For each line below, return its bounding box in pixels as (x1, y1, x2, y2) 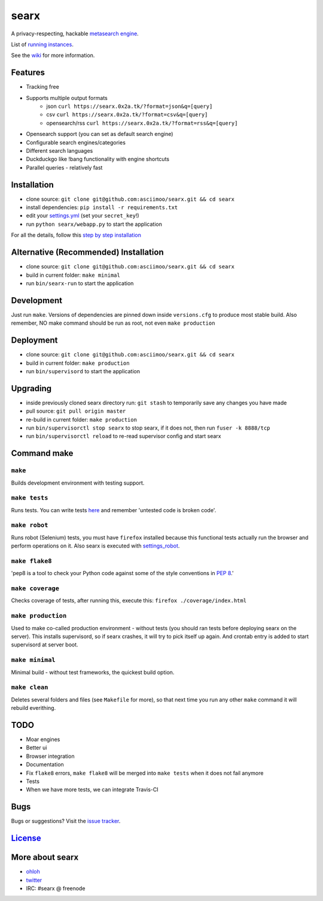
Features (11, 68, 45, 78)
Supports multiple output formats (26, 94, 108, 101)
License (11, 833, 41, 843)
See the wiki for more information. (11, 52, 95, 59)
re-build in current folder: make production (26, 416, 138, 423)
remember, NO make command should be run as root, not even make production (11, 319, 215, 326)
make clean (11, 684, 48, 691)
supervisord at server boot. (11, 641, 78, 648)
